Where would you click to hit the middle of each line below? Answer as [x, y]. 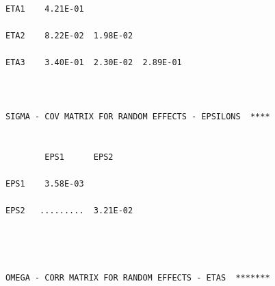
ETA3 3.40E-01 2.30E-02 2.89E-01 [94, 63]
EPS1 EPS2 [79, 157]
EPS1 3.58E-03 [45, 183]
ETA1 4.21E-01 [45, 9]
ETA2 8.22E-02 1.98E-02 [69, 36]
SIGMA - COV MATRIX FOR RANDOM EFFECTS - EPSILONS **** [138, 116]
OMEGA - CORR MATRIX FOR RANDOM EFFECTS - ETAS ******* [138, 277]
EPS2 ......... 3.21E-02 [69, 210]
